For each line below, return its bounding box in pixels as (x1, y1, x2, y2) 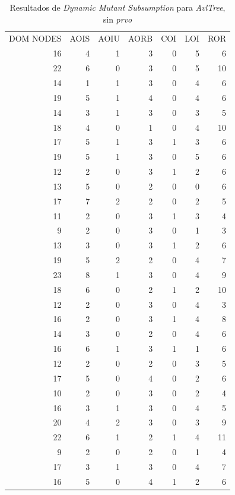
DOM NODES (9, 32, 62, 45)
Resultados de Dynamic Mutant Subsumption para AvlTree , (9, 1, 226, 13)
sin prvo (103, 12, 132, 25)
